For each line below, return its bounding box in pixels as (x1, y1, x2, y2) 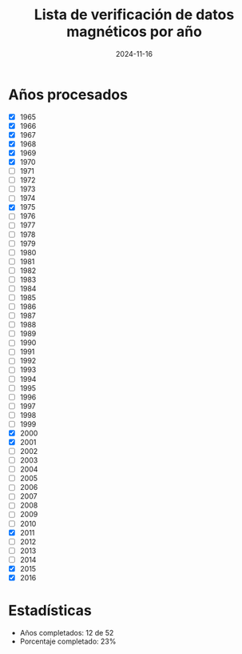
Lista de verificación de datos (34, 6, 235, 24)
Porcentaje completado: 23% (19, 636, 117, 646)
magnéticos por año (66, 22, 202, 41)
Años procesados (8, 86, 128, 103)
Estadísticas (8, 602, 92, 620)
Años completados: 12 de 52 (19, 628, 114, 637)
